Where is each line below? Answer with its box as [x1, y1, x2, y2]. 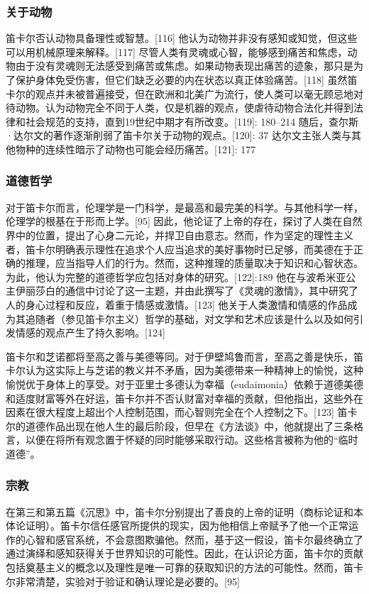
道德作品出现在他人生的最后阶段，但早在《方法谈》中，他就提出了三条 [25, 418, 353, 433]
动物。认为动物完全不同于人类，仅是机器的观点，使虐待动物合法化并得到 [15, 100, 353, 115]
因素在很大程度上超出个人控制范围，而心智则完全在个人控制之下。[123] [6, 405, 334, 419]
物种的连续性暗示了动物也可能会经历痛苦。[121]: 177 [15, 141, 256, 156]
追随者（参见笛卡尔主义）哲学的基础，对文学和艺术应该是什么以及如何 [25, 311, 353, 326]
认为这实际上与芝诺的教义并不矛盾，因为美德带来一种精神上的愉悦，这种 [25, 363, 363, 378]
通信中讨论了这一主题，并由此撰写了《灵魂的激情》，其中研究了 [65, 283, 358, 298]
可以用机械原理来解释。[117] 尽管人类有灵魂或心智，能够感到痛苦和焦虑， [6, 44, 348, 59]
